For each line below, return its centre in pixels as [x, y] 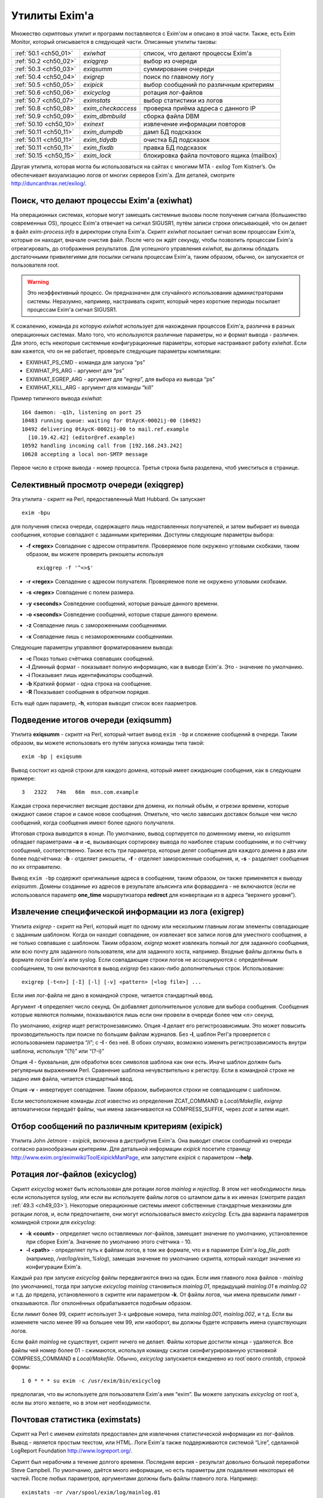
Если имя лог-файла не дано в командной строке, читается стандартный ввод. [112, 995]
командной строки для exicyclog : [54, 1222]
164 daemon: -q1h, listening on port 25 [82, 412]
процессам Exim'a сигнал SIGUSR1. [72, 309]
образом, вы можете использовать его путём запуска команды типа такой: [108, 742]
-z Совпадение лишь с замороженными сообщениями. [97, 626]
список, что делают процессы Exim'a [198, 53]
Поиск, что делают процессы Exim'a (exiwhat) [102, 200]
